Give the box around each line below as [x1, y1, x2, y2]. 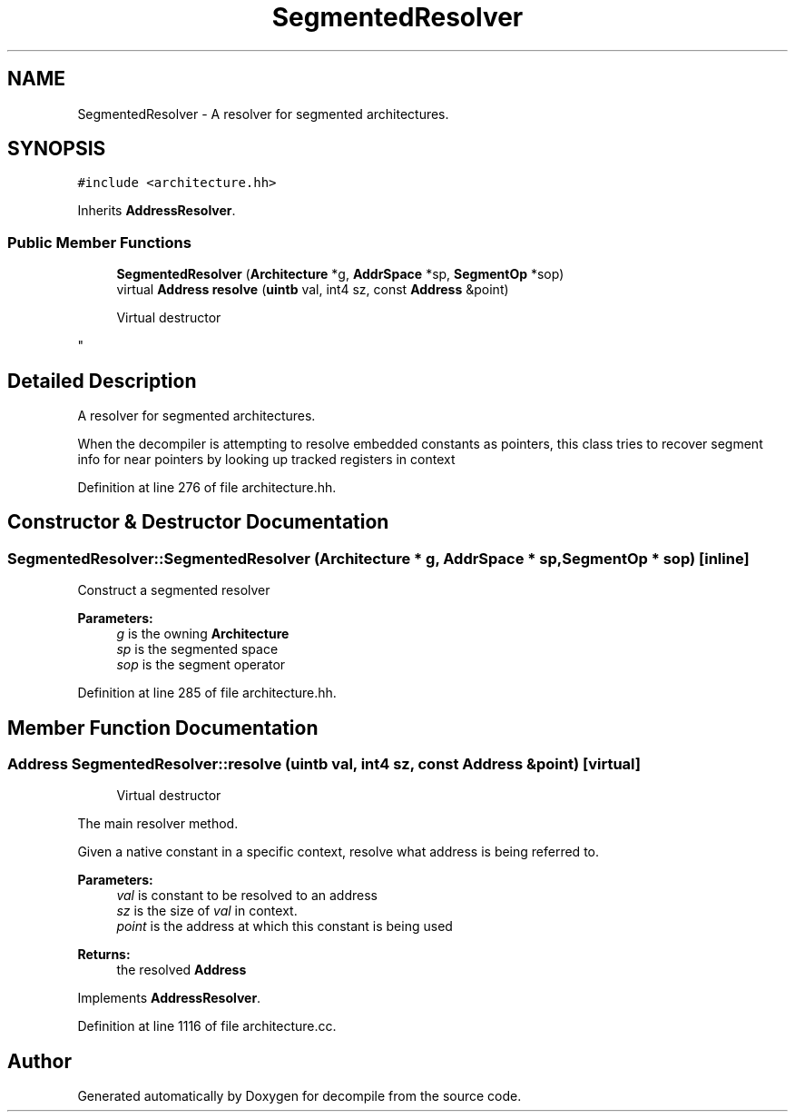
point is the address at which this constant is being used [116, 918, 453, 935]
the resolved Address [116, 962, 247, 978]
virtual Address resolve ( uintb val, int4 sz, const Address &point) [116, 282, 509, 298]
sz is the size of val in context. [116, 903, 298, 919]
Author [7, 1049, 72, 1073]
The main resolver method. [77, 816, 239, 832]
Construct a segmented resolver [77, 582, 270, 599]
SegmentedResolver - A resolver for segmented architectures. [77, 105, 449, 122]
